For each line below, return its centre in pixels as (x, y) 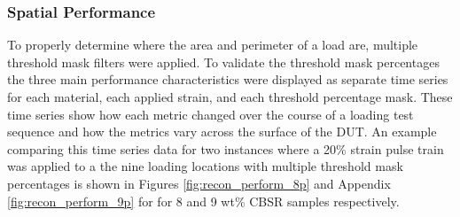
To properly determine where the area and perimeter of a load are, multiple (213, 45)
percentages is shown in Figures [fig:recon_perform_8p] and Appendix (199, 183)
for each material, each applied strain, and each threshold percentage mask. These (230, 97)
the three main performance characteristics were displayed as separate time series (228, 79)
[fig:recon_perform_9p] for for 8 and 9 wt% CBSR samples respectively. (203, 201)
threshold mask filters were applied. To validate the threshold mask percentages (223, 62)
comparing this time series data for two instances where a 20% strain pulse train (226, 148)
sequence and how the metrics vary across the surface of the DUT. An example (222, 132)
